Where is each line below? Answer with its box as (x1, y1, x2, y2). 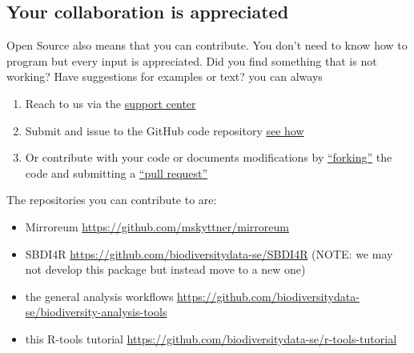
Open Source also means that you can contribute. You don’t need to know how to (6, 37, 408, 54)
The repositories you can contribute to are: (6, 191, 217, 208)
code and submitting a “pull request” (25, 164, 208, 181)
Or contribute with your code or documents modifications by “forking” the (25, 149, 392, 166)
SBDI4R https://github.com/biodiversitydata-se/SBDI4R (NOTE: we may (25, 245, 393, 262)
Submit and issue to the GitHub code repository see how (25, 122, 304, 138)
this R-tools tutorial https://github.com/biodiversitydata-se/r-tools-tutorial (25, 330, 397, 347)
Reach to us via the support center (25, 94, 196, 111)
